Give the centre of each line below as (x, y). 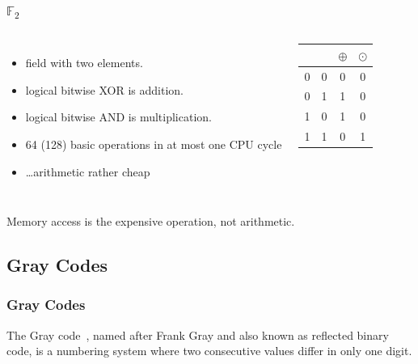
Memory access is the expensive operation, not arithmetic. (151, 221)
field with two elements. (84, 63)
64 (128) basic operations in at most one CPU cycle (154, 144)
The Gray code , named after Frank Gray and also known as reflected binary (198, 334)
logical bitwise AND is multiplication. (118, 117)
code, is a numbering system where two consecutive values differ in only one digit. (209, 351)
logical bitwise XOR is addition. (104, 89)
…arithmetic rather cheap (88, 171)
